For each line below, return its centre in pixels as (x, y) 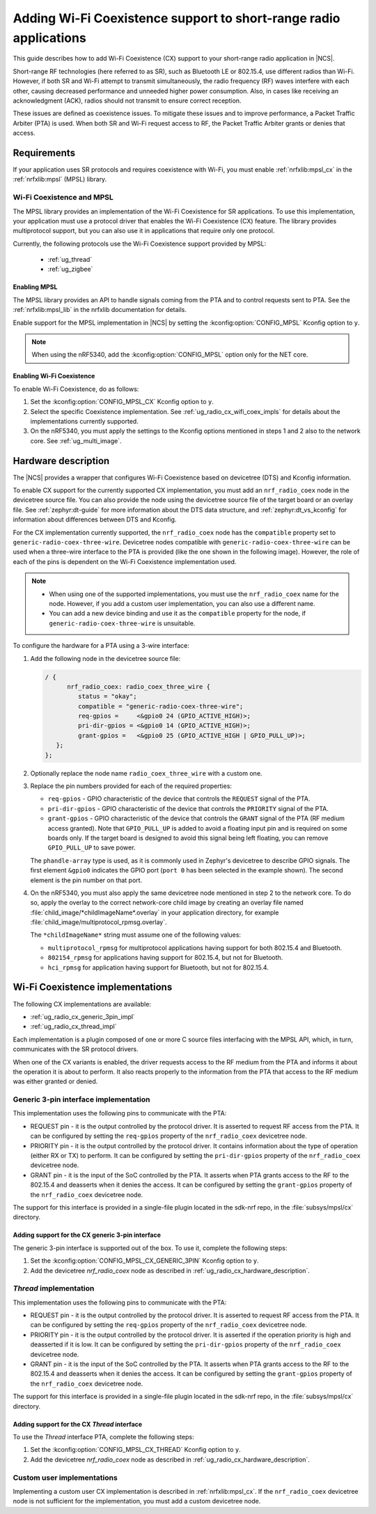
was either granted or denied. (55, 1081)
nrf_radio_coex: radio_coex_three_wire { (139, 687)
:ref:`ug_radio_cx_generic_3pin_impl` (83, 1016)
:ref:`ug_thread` (70, 260)
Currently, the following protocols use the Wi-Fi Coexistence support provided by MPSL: (140, 244)
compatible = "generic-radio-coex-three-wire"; (160, 706)
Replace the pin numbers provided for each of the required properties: (131, 786)
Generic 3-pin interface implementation (81, 1099)
